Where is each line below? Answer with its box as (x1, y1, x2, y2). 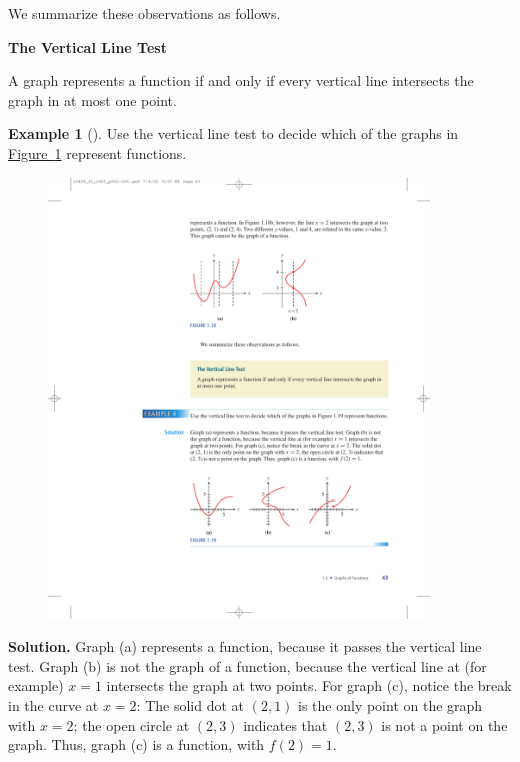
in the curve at (8, 694, 99, 715)
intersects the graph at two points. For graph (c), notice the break (106, 675, 512, 696)
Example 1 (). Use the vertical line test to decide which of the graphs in (8, 123, 459, 144)
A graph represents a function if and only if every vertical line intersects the (8, 70, 474, 91)
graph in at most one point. (8, 89, 177, 110)
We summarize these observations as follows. (8, 3, 281, 23)
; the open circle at (73, 714, 190, 735)
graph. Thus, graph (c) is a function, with (8, 734, 265, 755)
